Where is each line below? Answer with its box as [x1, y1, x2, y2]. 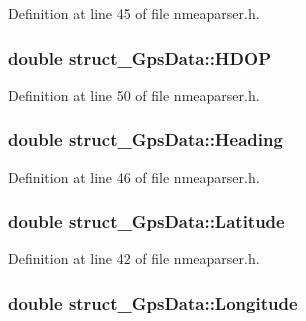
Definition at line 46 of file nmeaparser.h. [8, 166, 260, 187]
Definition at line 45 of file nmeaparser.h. [8, 3, 260, 23]
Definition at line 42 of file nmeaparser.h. [8, 248, 260, 269]
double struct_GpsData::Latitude [8, 209, 285, 234]
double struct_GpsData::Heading [8, 127, 283, 152]
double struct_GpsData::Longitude [8, 290, 298, 315]
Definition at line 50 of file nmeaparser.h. [8, 84, 260, 105]
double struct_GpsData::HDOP [8, 45, 271, 70]
